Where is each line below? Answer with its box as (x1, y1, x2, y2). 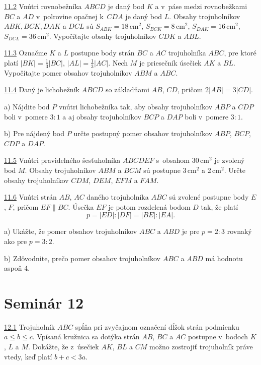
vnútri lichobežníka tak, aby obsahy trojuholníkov (58, 101, 213, 111)
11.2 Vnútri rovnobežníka (4, 1, 82, 11)
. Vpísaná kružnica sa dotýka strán (32, 331, 140, 342)
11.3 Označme (4, 47, 47, 58)
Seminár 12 (4, 292, 84, 313)
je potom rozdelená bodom (108, 201, 191, 212)
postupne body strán (70, 47, 135, 58)
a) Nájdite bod (4, 101, 50, 111)
